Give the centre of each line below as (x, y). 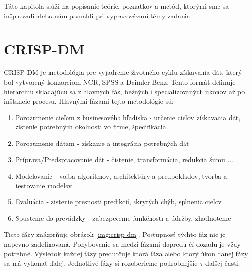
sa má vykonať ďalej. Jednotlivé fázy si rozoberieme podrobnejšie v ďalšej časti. (122, 263)
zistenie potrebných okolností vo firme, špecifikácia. (92, 127)
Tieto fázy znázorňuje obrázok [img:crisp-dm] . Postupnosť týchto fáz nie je (115, 234)
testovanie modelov (44, 185)
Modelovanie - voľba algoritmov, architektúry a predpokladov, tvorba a (121, 176)
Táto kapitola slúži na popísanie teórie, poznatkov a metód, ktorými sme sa (117, 6)
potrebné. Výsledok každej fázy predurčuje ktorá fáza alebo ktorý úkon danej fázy (126, 253)
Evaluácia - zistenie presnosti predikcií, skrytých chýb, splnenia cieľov (118, 202)
